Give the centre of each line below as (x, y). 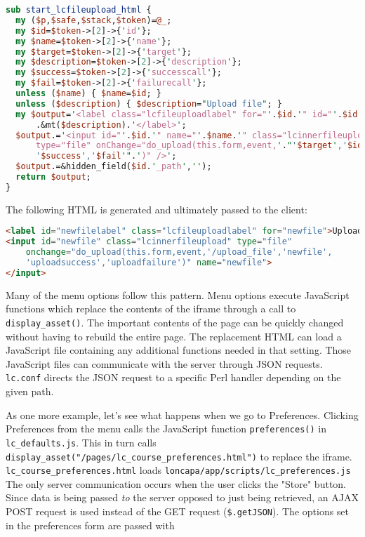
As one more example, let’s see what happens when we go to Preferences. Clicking (182, 415)
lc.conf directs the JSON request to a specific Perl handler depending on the (173, 377)
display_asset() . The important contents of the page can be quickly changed (175, 322)
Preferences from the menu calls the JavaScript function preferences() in (166, 429)
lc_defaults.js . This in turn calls (81, 442)
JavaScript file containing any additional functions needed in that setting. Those (179, 350)
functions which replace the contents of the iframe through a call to (151, 309)
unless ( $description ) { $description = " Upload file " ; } (149, 104)
